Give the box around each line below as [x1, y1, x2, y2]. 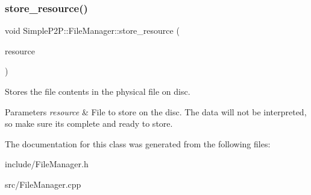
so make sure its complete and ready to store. [5, 117, 173, 130]
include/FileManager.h [5, 158, 89, 170]
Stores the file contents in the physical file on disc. [5, 85, 190, 97]
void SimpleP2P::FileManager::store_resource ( [5, 24, 180, 37]
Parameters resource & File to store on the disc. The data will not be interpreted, [5, 105, 307, 118]
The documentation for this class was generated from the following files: [5, 137, 271, 150]
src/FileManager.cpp [5, 177, 81, 190]
